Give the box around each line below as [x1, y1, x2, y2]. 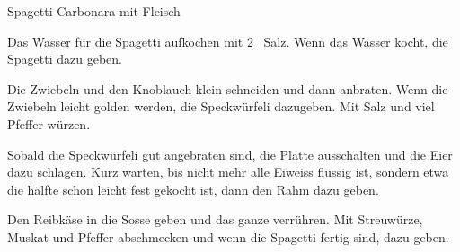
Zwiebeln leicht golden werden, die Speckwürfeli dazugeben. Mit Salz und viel [7, 97, 435, 116]
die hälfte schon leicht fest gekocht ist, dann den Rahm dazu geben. [7, 179, 379, 198]
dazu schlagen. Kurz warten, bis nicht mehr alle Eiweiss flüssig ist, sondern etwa [7, 162, 449, 181]
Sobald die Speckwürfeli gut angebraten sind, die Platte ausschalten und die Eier [7, 144, 453, 163]
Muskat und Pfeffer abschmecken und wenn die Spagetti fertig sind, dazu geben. [7, 227, 449, 246]
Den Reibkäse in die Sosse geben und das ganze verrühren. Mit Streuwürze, [7, 210, 423, 229]
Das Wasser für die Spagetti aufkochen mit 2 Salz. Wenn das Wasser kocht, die [7, 31, 448, 50]
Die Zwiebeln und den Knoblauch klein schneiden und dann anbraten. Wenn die [7, 79, 448, 98]
